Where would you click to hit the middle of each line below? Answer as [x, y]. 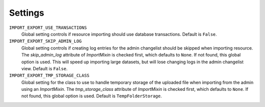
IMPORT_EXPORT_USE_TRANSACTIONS [48, 27]
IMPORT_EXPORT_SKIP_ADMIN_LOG [45, 41]
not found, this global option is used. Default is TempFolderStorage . [92, 96]
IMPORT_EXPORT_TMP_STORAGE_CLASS [49, 76]
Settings [26, 13]
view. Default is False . [44, 68]
